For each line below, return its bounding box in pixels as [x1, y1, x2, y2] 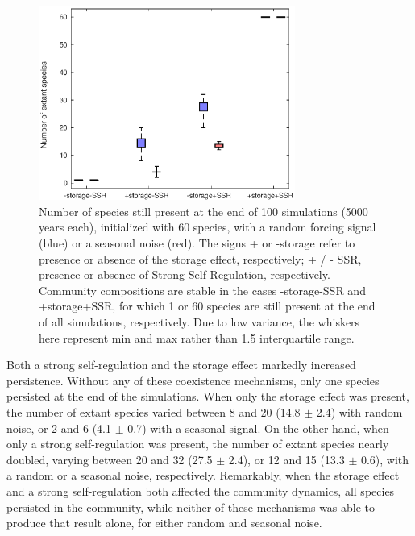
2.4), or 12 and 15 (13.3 [228, 451, 345, 467]
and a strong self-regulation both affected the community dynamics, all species [6, 482, 395, 499]
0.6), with [360, 451, 409, 467]
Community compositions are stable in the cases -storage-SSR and [39, 281, 366, 298]
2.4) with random [316, 404, 403, 420]
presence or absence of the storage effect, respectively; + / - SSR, [39, 250, 362, 267]
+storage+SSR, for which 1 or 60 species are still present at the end [39, 297, 376, 314]
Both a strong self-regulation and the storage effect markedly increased [6, 356, 356, 373]
